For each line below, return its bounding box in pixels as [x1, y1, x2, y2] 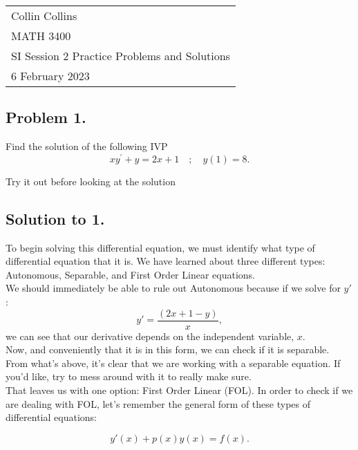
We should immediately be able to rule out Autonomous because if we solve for [6, 281, 341, 295]
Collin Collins [11, 8, 77, 24]
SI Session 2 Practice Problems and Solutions [11, 48, 230, 64]
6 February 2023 [11, 68, 90, 84]
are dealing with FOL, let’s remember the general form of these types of [6, 396, 310, 411]
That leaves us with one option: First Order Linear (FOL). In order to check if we [6, 383, 353, 397]
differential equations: [6, 410, 97, 424]
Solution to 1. [6, 207, 105, 229]
